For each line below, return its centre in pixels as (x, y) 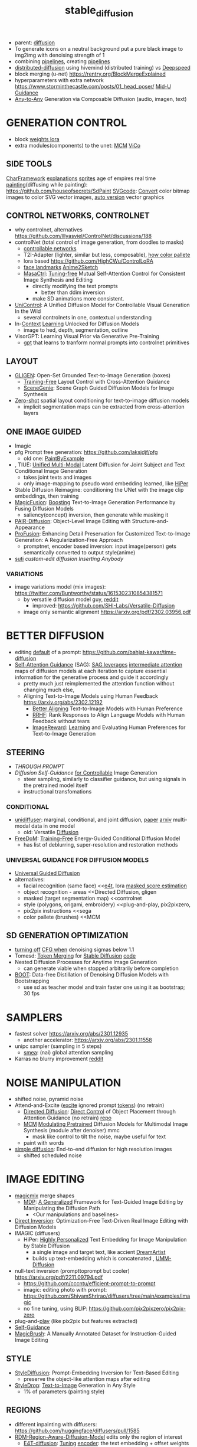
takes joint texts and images (58, 477)
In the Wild (28, 311)
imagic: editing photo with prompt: (65, 1290)
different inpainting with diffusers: (56, 1424)
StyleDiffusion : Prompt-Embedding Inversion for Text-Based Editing (97, 1373)
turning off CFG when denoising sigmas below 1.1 (74, 950)
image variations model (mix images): (60, 587)
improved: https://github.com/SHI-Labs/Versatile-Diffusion (104, 606)
